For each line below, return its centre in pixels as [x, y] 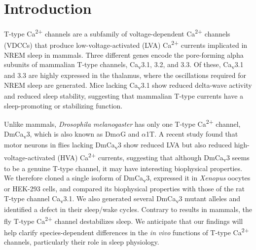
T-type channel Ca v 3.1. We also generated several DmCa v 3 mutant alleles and [122, 199]
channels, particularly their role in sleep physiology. [82, 242]
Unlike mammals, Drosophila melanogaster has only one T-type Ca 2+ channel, [122, 123]
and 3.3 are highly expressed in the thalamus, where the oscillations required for [125, 75]
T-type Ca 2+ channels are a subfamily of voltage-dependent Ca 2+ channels [117, 33]
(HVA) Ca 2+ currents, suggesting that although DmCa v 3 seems [153, 157]
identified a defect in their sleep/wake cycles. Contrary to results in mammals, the [128, 209]
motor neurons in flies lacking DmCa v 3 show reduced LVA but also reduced [118, 145]
